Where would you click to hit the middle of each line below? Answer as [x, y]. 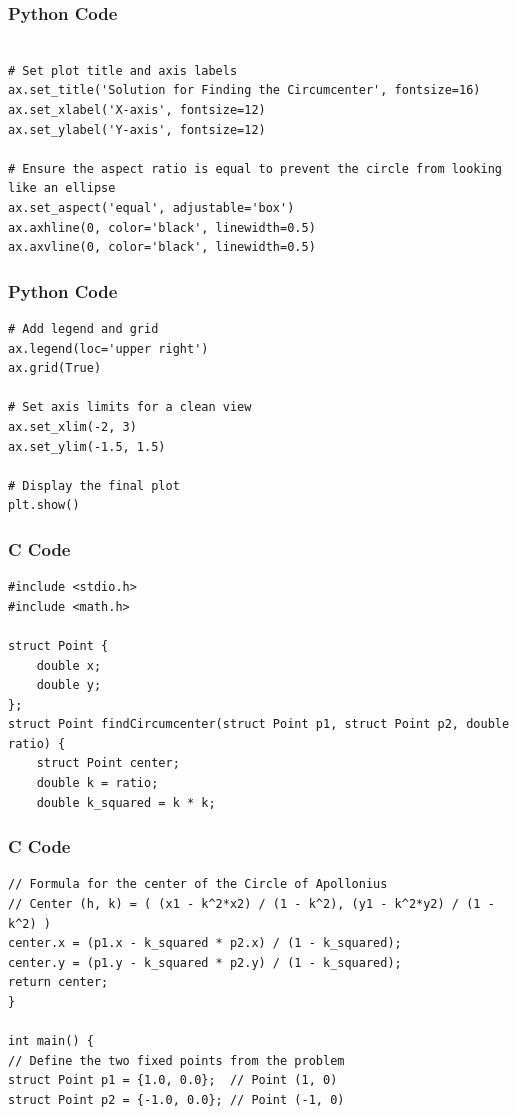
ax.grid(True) [55, 368]
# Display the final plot [94, 485]
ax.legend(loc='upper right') [108, 348]
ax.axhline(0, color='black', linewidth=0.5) [162, 227]
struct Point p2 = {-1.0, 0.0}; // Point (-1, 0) [176, 1100]
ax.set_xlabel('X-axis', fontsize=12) [137, 110]
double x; [69, 665]
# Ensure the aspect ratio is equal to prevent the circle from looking [255, 168]
